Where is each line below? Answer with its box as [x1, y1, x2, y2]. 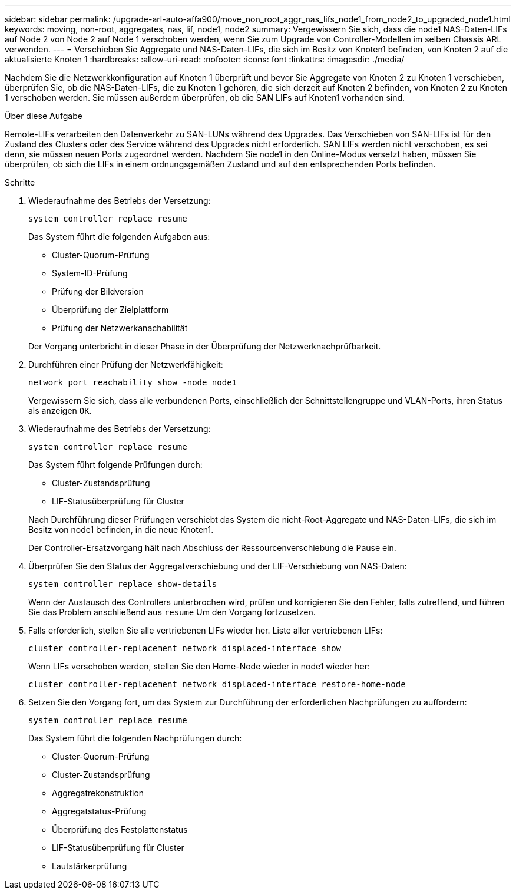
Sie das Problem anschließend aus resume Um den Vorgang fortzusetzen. [28, 607, 316, 617]
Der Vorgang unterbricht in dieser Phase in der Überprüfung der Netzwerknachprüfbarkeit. [28, 341, 381, 351]
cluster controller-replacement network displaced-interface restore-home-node [28, 679, 406, 689]
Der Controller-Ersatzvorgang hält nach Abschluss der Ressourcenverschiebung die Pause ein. [28, 543, 396, 553]
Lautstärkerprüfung [52, 861, 127, 871]
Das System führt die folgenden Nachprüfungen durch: [28, 733, 242, 743]
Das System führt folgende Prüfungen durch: [28, 460, 203, 470]
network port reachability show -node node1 [28, 378, 237, 387]
